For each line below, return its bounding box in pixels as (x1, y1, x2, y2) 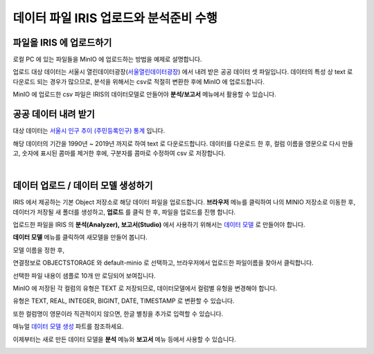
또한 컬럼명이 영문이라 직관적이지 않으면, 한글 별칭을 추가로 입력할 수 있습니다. (12, 309, 224, 318)
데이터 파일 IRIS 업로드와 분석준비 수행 (12, 10, 218, 26)
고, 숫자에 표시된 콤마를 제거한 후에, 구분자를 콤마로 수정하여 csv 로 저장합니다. (12, 149, 226, 157)
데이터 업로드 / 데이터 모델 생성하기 (12, 180, 153, 192)
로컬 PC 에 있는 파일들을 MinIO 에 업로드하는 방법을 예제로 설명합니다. (12, 55, 202, 64)
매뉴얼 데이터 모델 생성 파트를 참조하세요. (12, 322, 124, 330)
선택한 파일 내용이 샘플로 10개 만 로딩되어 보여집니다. (12, 271, 156, 280)
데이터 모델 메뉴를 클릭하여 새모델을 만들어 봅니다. (12, 233, 148, 242)
